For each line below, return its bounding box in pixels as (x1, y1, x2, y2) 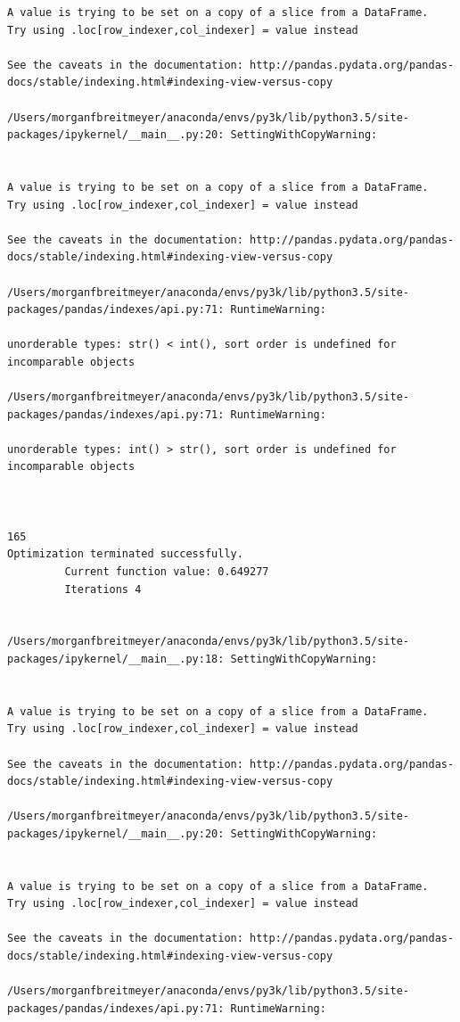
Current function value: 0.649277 (64, 565, 269, 578)
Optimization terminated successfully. (7, 548, 243, 561)
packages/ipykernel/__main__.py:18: (7, 652, 225, 665)
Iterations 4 (64, 582, 142, 596)
